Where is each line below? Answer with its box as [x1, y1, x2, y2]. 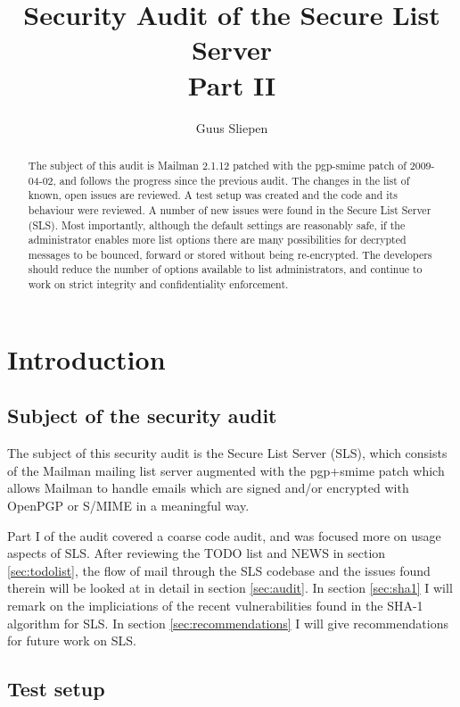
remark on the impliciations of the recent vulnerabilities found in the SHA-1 [7, 595, 423, 614]
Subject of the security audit [7, 402, 277, 429]
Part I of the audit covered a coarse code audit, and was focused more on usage [7, 526, 441, 545]
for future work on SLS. [7, 631, 137, 650]
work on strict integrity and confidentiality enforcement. [28, 277, 289, 292]
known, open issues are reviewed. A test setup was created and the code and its [28, 187, 398, 203]
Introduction [7, 340, 166, 377]
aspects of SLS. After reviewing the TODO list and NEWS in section [7, 544, 386, 562]
